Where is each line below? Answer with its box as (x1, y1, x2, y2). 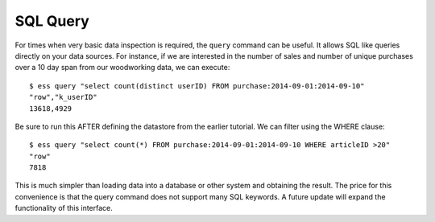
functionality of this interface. (14, 203, 113, 213)
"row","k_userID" (29, 92, 97, 102)
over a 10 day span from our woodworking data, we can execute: (14, 63, 230, 72)
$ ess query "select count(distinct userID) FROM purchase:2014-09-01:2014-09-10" (29, 81, 365, 90)
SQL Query (14, 12, 90, 30)
